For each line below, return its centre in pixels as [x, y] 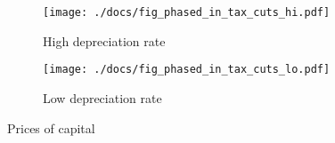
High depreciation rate [104, 40]
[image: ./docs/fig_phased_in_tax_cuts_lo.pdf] [187, 70]
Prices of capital [51, 127]
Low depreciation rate [102, 97]
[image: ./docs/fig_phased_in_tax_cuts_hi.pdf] [187, 12]
